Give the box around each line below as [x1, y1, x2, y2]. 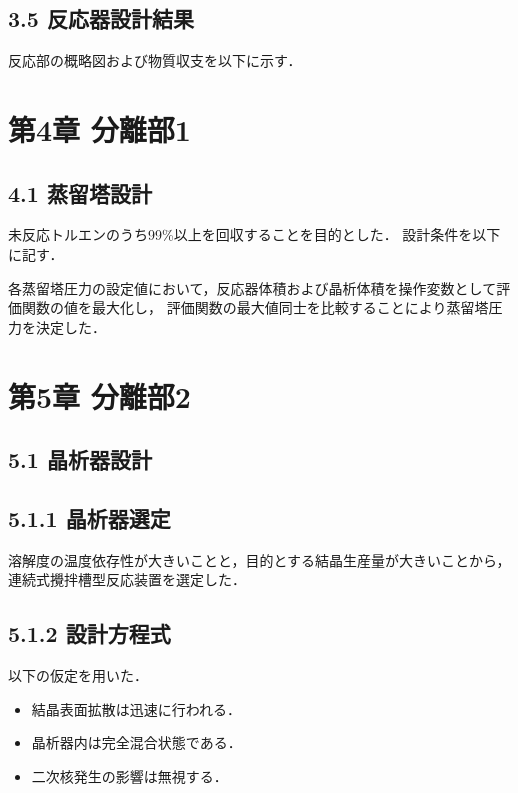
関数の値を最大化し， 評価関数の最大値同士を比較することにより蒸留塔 [21, 297, 489, 318]
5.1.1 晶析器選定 [8, 502, 171, 533]
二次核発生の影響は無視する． [31, 765, 228, 786]
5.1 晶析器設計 [8, 444, 152, 475]
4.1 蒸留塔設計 [8, 177, 152, 208]
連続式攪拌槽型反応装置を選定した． [8, 569, 246, 590]
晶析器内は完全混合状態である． [31, 732, 242, 753]
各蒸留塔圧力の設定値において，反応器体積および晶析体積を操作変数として [8, 277, 497, 298]
